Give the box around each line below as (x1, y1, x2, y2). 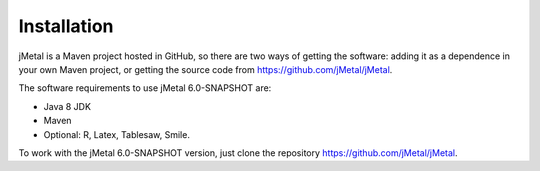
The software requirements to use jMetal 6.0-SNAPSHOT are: (18, 82, 272, 94)
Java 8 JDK (43, 100, 92, 112)
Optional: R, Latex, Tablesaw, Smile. (43, 128, 190, 140)
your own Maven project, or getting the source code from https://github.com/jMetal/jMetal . (18, 63, 393, 75)
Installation (18, 15, 114, 37)
